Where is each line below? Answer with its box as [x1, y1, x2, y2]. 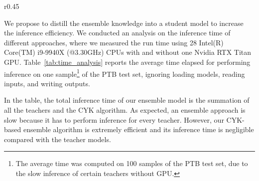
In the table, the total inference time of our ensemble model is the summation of [4, 95, 250, 105]
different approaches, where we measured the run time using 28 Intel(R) [4, 37, 224, 47]
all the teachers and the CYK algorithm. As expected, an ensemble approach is [4, 105, 246, 115]
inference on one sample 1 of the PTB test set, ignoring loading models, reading [4, 67, 245, 79]
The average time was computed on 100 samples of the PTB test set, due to [15, 158, 248, 169]
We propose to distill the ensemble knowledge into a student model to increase [4, 17, 244, 28]
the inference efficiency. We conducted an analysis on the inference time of [4, 27, 231, 38]
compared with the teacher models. [4, 134, 111, 144]
